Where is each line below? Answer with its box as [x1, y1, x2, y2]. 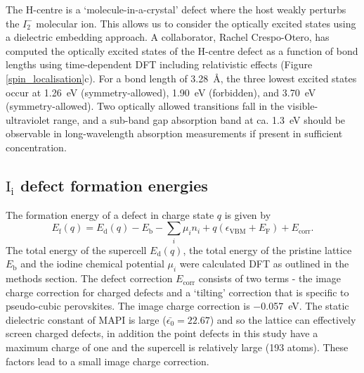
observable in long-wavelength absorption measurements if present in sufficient [6, 126, 343, 141]
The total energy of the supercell [6, 242, 147, 257]
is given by [224, 207, 271, 222]
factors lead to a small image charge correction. [6, 353, 209, 368]
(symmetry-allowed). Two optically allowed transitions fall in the [6, 99, 285, 113]
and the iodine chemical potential [20, 256, 164, 271]
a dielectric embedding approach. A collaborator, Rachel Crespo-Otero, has [6, 30, 330, 44]
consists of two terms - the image [198, 271, 341, 286]
